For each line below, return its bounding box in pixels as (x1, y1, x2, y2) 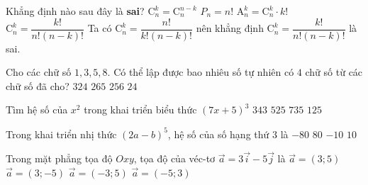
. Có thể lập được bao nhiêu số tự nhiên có (107, 65, 294, 79)
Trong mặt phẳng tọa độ (6, 151, 113, 166)
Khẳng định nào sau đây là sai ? (6, 4, 145, 18)
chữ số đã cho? (6, 78, 69, 93)
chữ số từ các (305, 65, 363, 79)
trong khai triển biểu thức (84, 102, 197, 117)
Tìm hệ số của (6, 102, 68, 117)
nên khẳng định (196, 21, 264, 35)
